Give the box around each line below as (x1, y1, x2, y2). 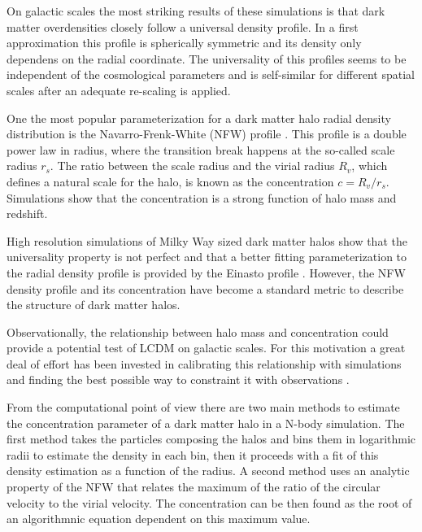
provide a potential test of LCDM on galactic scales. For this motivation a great (7, 339, 406, 356)
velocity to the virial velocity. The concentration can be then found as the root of (7, 494, 412, 511)
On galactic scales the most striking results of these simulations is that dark (7, 2, 385, 19)
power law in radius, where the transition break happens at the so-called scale (7, 141, 395, 158)
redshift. (7, 205, 48, 222)
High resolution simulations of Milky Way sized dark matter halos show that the (7, 232, 407, 249)
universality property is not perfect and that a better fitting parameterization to (7, 248, 407, 265)
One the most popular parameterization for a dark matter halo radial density (7, 109, 391, 126)
